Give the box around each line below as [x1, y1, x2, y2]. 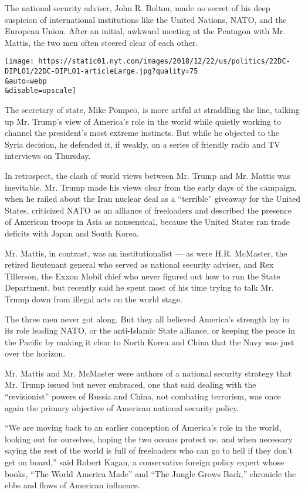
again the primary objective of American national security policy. [5, 401, 239, 414]
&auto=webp [5, 76, 47, 85]
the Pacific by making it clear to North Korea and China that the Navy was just [5, 335, 294, 348]
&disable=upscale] [5, 86, 76, 95]
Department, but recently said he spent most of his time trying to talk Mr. [5, 281, 274, 294]
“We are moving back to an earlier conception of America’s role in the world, [5, 421, 282, 434]
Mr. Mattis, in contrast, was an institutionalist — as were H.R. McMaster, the [5, 246, 287, 259]
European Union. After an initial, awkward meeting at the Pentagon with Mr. [5, 25, 286, 37]
